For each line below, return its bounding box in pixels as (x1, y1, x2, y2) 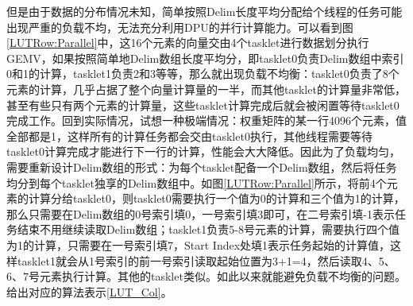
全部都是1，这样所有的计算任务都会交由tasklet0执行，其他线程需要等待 (6, 127, 372, 144)
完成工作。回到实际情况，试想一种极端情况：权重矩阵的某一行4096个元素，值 (6, 112, 407, 129)
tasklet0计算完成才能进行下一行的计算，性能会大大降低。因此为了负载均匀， (6, 143, 400, 160)
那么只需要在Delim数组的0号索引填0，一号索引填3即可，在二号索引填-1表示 (6, 205, 396, 222)
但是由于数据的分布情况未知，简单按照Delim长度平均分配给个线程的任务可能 (6, 3, 403, 19)
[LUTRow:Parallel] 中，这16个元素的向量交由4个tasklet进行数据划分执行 (6, 34, 369, 51)
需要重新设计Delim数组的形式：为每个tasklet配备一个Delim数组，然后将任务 (6, 158, 397, 175)
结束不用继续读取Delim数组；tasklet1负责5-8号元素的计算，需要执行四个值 (17, 221, 399, 238)
